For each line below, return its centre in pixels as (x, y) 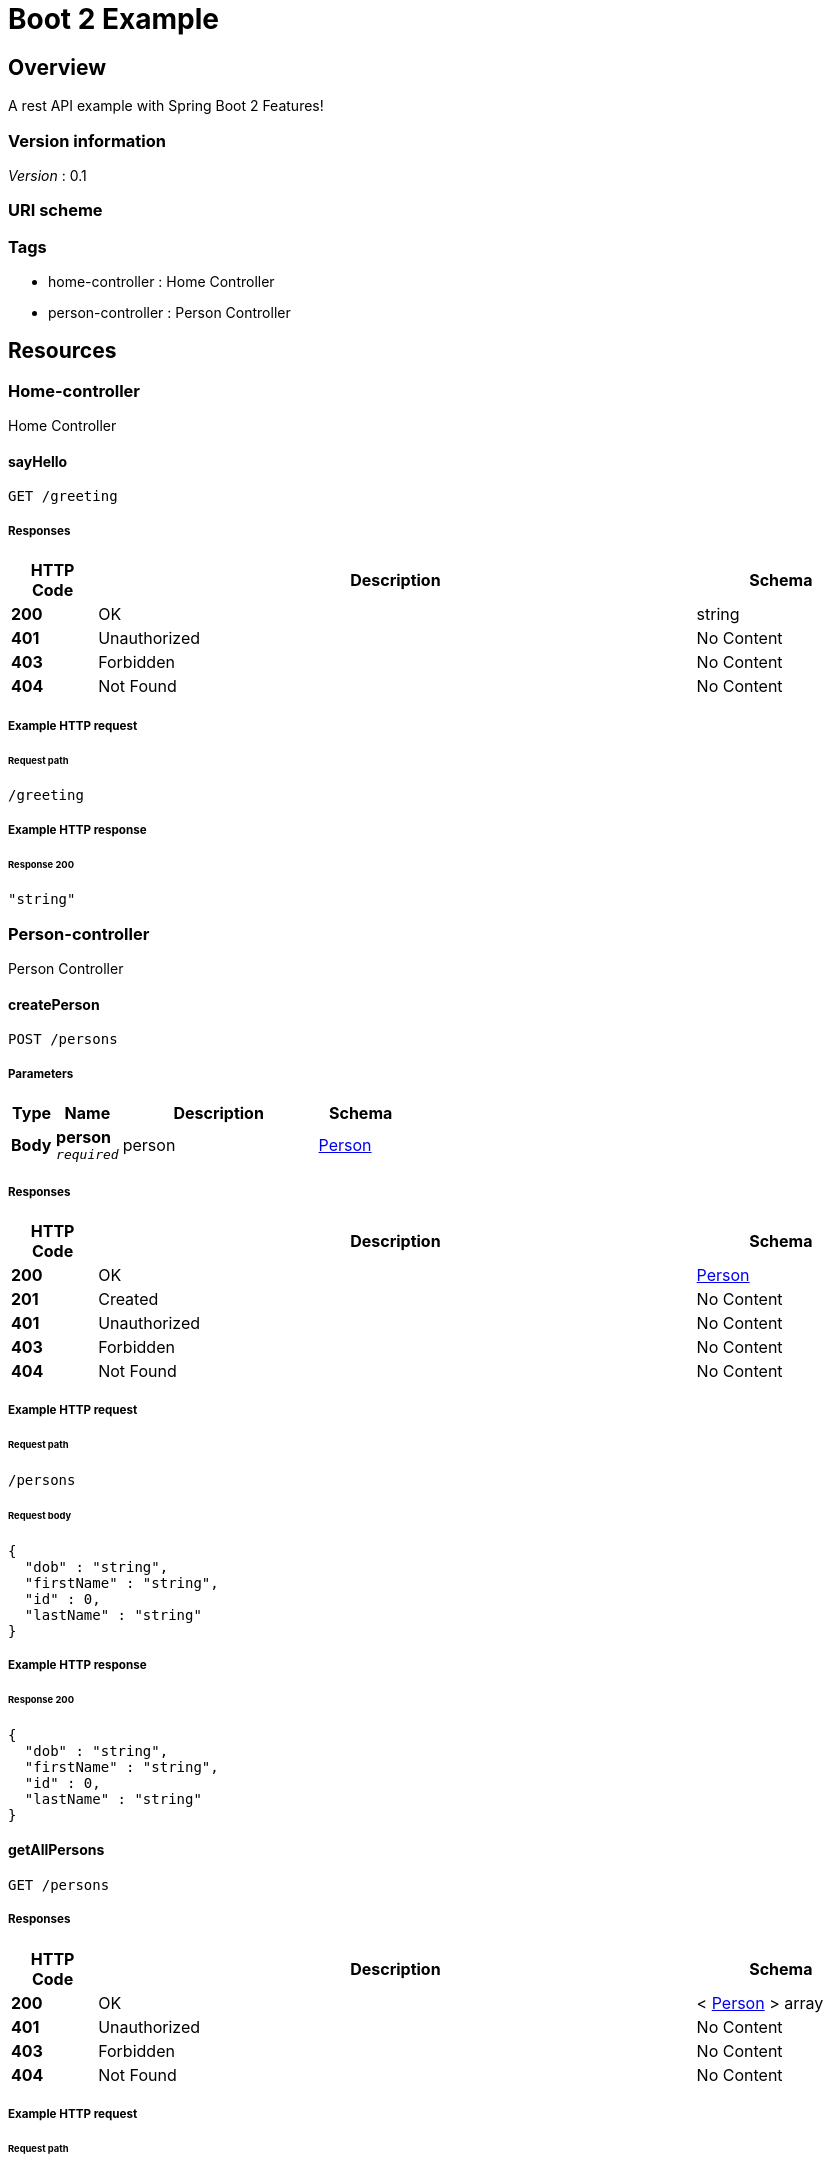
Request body (40, 1515)
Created (128, 1298)
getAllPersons (56, 1850)
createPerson (54, 1004)
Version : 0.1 (47, 175)
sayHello (38, 461)
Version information (87, 140)
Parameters (41, 1073)
